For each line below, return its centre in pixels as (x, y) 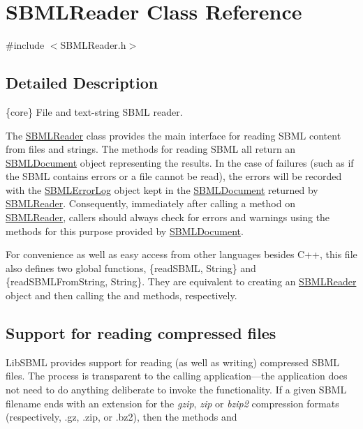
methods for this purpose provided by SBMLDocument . (125, 231)
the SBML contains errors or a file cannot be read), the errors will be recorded (174, 176)
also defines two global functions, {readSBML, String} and (131, 268)
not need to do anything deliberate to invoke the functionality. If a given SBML (176, 390)
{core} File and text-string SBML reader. (94, 111)
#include (25, 45)
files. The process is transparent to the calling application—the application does (177, 376)
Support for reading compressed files (141, 333)
